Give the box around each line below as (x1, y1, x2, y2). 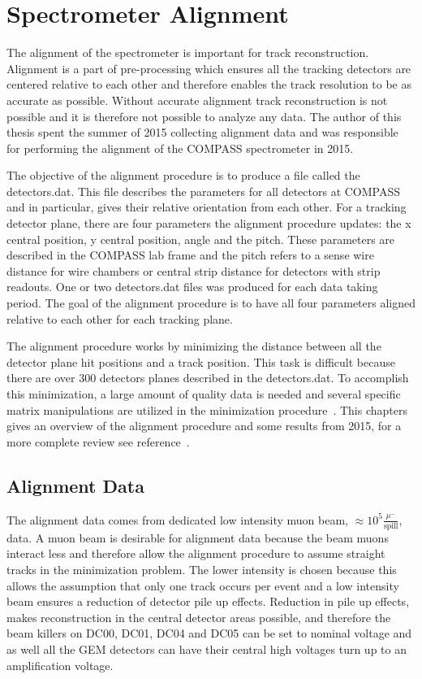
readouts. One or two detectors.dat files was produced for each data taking (6, 278, 378, 295)
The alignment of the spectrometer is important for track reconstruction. (6, 44, 369, 61)
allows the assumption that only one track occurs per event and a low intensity (6, 577, 399, 594)
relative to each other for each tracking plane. (6, 310, 233, 327)
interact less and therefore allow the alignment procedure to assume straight (6, 545, 385, 562)
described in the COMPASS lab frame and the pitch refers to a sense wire (6, 246, 374, 263)
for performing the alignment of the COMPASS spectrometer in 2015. (6, 139, 354, 156)
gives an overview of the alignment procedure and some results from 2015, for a (6, 417, 402, 434)
